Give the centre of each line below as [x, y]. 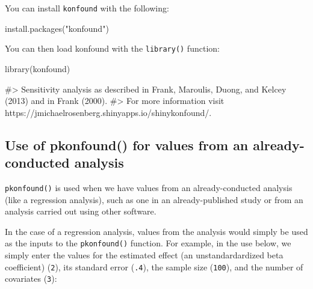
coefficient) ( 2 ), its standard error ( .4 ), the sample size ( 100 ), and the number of [154, 266]
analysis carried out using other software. [81, 211]
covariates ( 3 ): [31, 278]
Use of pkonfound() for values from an [127, 144]
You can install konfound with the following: [87, 8]
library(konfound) [38, 68]
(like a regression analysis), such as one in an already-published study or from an [154, 199]
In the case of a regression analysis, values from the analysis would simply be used [156, 231]
